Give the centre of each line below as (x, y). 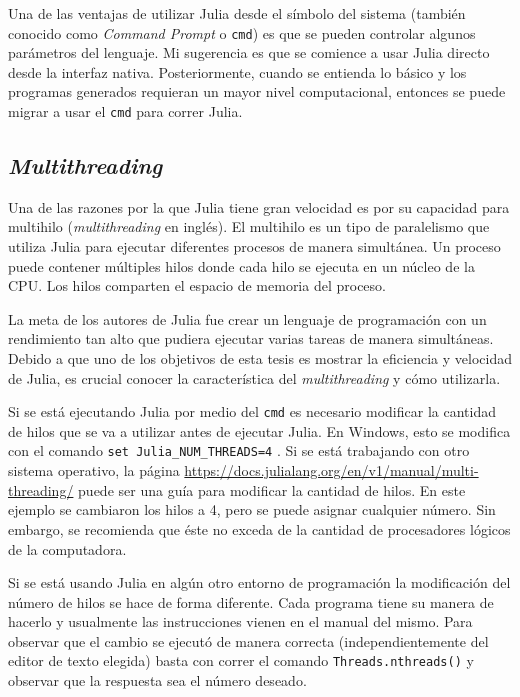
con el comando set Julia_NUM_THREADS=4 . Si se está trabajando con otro (239, 450)
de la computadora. (67, 548)
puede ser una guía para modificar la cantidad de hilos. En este (272, 489)
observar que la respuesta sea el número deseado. (157, 680)
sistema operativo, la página (94, 470)
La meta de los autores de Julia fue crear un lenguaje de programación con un (247, 318)
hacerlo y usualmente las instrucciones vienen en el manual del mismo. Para (240, 621)
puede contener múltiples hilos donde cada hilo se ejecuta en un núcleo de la (241, 265)
